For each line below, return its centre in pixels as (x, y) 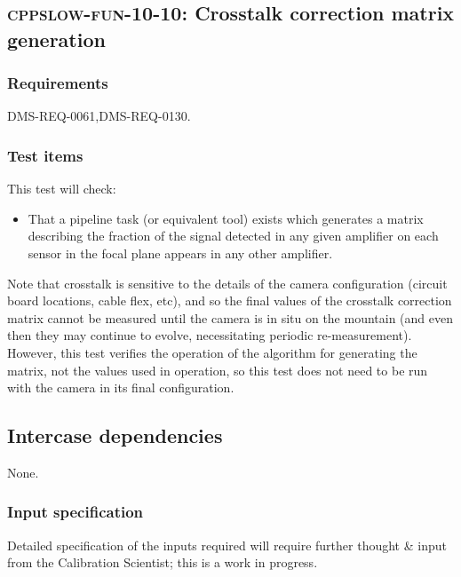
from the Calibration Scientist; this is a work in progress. (163, 562)
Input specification (76, 512)
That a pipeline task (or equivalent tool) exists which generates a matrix (226, 218)
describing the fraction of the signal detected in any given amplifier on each (233, 236)
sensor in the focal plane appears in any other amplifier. (180, 253)
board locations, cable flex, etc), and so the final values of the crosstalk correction (230, 300)
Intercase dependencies (115, 435)
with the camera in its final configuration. (121, 387)
